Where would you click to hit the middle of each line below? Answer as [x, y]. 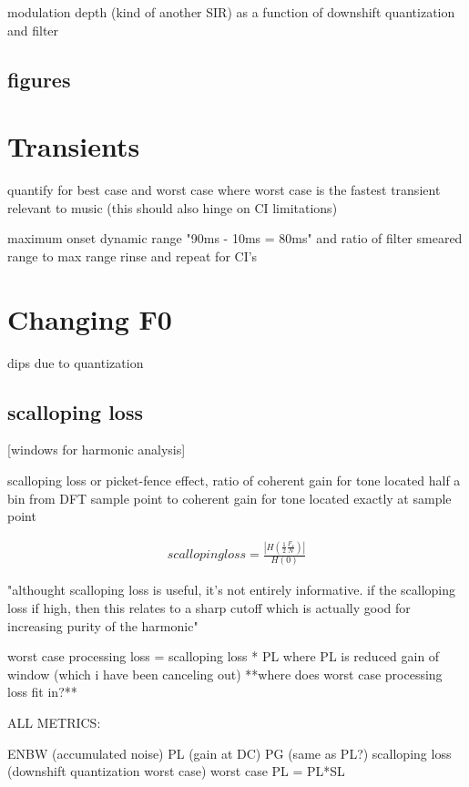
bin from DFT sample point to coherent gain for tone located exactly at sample [229, 498]
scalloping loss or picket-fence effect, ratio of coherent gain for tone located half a [234, 480]
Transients [74, 146]
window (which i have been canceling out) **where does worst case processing [225, 674]
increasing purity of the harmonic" [103, 625]
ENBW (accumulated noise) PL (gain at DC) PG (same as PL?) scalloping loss [229, 753]
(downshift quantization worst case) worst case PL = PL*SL [176, 771]
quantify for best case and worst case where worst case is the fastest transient [224, 190]
